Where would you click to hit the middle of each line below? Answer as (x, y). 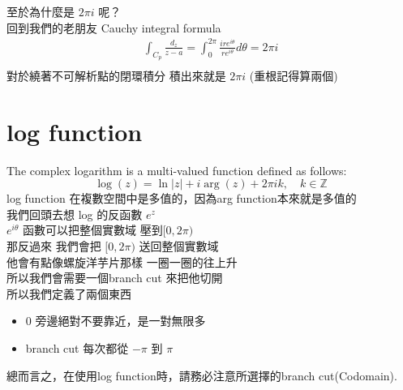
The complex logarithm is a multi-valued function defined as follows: (177, 170)
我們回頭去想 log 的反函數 (75, 214)
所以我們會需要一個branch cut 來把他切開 (115, 278)
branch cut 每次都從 (77, 348)
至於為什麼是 (41, 11)
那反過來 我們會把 (54, 246)
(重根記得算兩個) (294, 75)
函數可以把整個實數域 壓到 (92, 230)
